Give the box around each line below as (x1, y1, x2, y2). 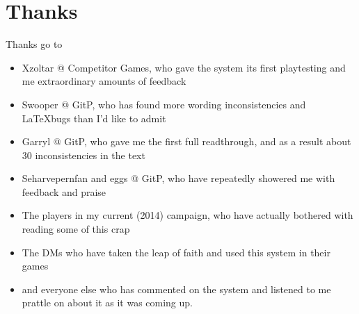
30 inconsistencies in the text (22, 147, 145, 162)
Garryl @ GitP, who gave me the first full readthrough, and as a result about (22, 134, 351, 149)
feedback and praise (22, 184, 106, 199)
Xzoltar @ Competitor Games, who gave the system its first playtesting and (22, 60, 346, 74)
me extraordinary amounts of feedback (22, 74, 186, 88)
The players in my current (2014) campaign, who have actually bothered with (22, 208, 353, 222)
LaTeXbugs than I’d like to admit (22, 110, 166, 125)
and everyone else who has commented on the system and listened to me (22, 281, 331, 296)
